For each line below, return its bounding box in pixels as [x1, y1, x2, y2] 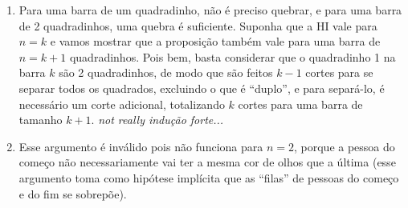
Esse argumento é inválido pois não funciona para [18, 138, 263, 154]
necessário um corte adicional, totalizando [18, 95, 225, 112]
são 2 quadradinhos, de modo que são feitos [59, 64, 273, 81]
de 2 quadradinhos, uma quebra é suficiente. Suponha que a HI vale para [18, 17, 377, 34]
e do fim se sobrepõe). [18, 185, 127, 202]
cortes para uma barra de [238, 95, 363, 112]
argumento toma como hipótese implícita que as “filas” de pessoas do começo [18, 169, 399, 186]
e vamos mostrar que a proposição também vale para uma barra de [50, 33, 381, 50]
